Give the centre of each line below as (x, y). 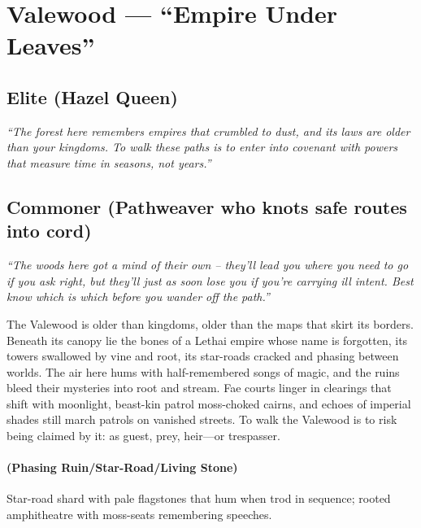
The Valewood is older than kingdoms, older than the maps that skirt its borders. (210, 323)
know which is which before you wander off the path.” (138, 297)
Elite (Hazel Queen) (92, 96)
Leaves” (51, 45)
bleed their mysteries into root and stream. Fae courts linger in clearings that (199, 388)
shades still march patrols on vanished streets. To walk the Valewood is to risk (202, 419)
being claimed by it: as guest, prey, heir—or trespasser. (143, 436)
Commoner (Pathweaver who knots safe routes (207, 206)
